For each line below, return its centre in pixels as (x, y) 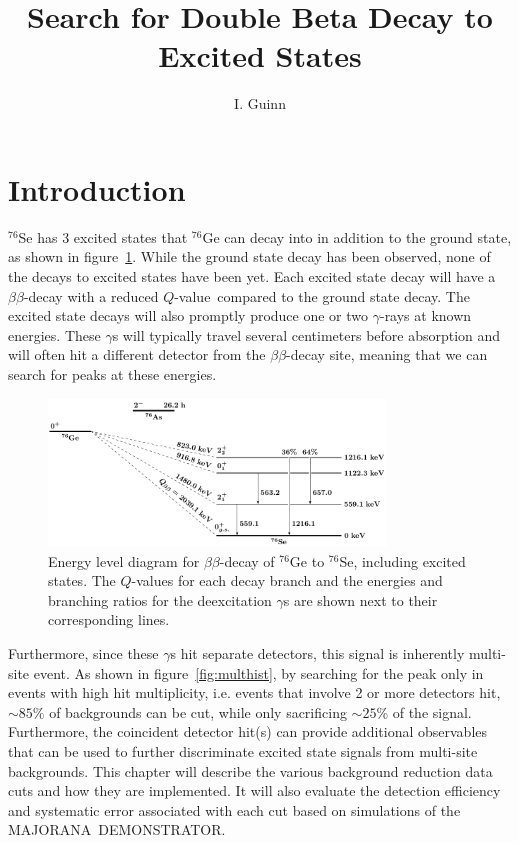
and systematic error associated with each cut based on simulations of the (234, 809)
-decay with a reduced (91, 295)
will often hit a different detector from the (137, 354)
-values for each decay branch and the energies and (287, 580)
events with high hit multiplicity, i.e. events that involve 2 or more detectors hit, (254, 692)
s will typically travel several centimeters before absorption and (306, 334)
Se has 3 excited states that (103, 236)
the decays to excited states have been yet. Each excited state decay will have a (252, 276)
